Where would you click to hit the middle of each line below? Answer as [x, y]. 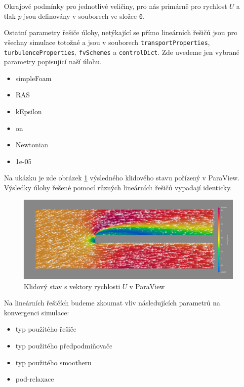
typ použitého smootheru [54, 362]
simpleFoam [34, 78]
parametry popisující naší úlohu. [53, 62]
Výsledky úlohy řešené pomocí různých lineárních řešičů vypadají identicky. [118, 187]
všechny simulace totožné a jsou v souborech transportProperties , [107, 42]
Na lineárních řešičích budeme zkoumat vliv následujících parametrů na [112, 303]
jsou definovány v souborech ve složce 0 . [84, 16]
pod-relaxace [35, 379]
